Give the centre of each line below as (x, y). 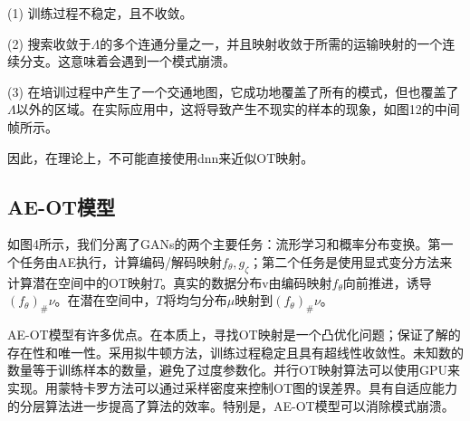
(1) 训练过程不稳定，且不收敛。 (100, 13)
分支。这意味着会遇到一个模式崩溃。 (127, 61)
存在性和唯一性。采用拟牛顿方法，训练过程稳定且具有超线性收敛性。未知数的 (235, 352)
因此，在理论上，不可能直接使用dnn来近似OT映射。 (161, 157)
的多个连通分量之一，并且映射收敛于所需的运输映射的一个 (271, 43)
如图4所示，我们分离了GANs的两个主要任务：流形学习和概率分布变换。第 (224, 244)
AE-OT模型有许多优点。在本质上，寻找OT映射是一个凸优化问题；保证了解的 (234, 335)
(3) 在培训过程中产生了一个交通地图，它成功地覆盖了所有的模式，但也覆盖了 (233, 91)
